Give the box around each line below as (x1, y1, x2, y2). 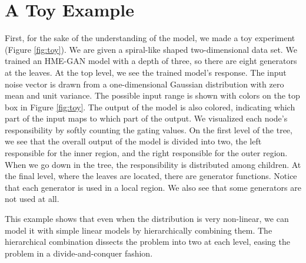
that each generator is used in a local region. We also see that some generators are (5, 181, 301, 193)
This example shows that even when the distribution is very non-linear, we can (5, 213, 289, 225)
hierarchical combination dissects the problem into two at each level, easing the (5, 235, 290, 248)
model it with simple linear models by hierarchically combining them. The (5, 224, 272, 236)
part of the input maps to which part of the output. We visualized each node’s (5, 112, 288, 124)
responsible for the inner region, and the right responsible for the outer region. (5, 147, 288, 159)
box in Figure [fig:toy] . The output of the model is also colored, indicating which (5, 100, 295, 113)
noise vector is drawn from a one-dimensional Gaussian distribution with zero (5, 77, 284, 90)
